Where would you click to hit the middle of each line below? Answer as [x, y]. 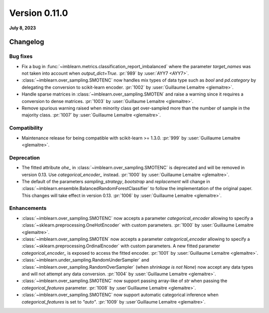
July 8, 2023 [23, 28]
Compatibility [26, 128]
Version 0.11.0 [39, 13]
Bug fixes [21, 56]
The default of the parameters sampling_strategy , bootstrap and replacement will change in [116, 181]
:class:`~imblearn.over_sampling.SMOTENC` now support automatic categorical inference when [120, 295]
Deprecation [24, 158]
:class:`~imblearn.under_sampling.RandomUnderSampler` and [85, 260]
